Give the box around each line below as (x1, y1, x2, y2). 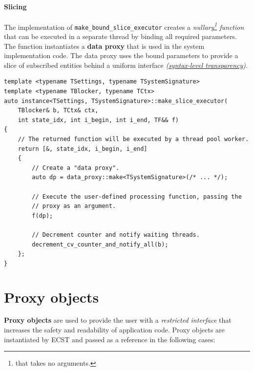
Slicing (4, 1, 27, 11)
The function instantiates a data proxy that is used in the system (4, 41, 205, 51)
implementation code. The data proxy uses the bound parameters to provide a (4, 50, 238, 61)
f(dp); (32, 212, 53, 219)
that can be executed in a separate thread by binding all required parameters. (4, 31, 237, 41)
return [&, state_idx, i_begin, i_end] (18, 145, 148, 152)
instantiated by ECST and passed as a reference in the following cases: (4, 334, 215, 344)
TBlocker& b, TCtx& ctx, (18, 107, 99, 114)
